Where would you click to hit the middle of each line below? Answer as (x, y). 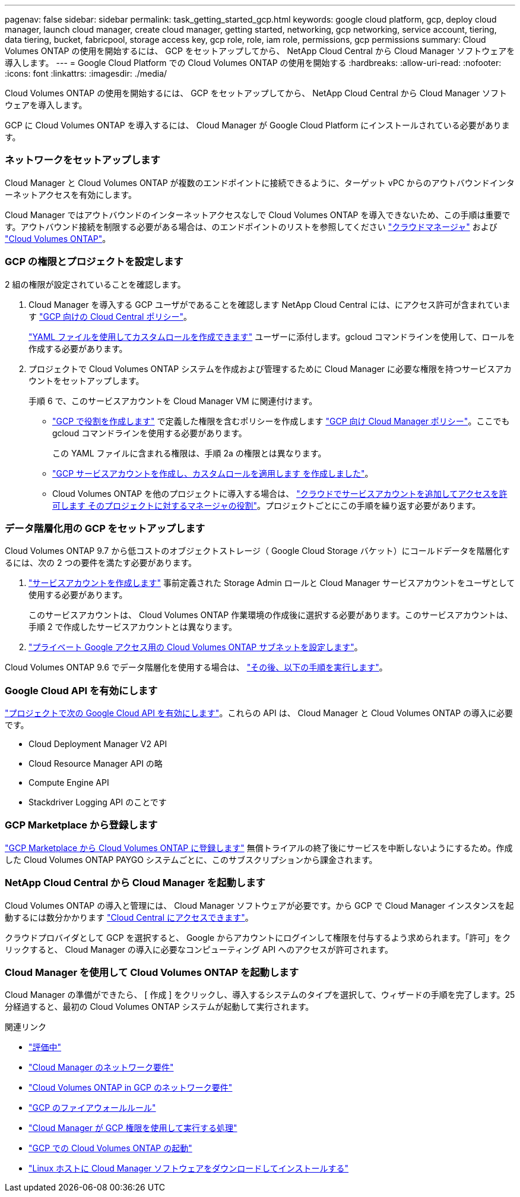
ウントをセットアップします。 (86, 380)
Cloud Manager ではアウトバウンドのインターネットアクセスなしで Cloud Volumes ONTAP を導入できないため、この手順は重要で (258, 215)
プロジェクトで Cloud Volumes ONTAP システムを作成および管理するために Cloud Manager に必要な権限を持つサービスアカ (270, 368)
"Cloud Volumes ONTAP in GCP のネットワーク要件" (131, 1088)
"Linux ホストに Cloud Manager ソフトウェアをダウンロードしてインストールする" (189, 1168)
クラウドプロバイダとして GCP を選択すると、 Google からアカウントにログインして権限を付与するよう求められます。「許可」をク (258, 937)
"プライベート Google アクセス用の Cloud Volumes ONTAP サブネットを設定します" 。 (196, 647)
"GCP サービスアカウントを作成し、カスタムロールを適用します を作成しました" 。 (213, 473)
